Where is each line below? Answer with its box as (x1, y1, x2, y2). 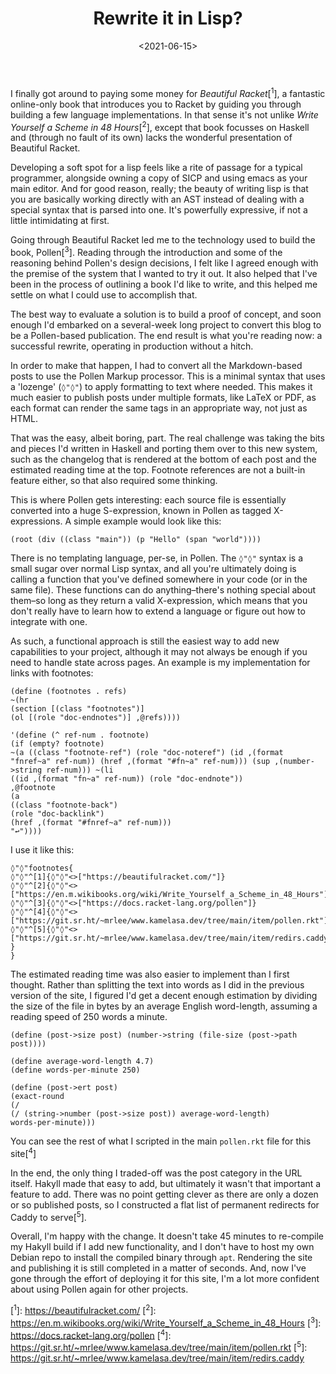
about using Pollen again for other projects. (10, 1283, 189, 1296)
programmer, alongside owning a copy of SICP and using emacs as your (10, 172, 308, 184)
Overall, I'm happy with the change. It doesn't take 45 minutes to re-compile (10, 1230, 325, 1242)
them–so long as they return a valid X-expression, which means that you (10, 594, 308, 606)
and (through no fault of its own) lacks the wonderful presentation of (10, 132, 293, 144)
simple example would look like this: (73, 515, 222, 527)
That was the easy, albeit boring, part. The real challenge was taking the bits (10, 432, 325, 444)
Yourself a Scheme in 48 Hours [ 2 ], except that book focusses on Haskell (10, 119, 310, 133)
